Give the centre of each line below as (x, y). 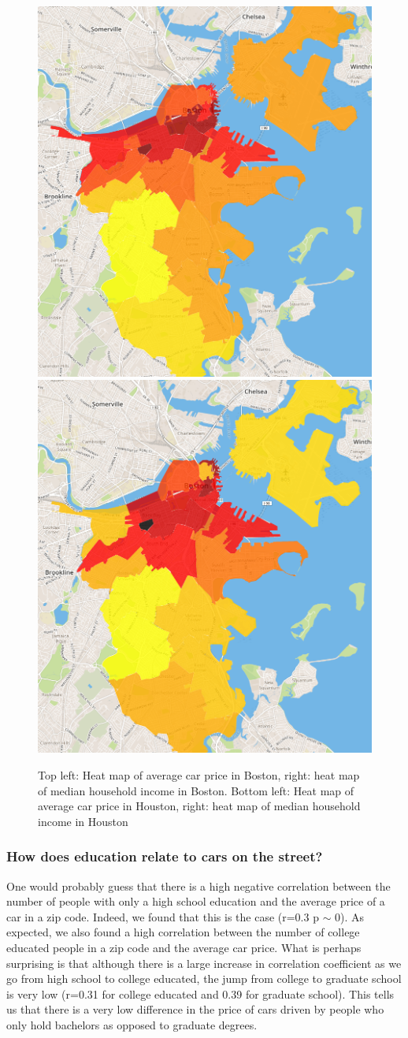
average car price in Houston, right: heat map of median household (199, 806)
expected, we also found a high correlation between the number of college (183, 932)
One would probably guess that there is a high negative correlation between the (198, 885)
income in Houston (83, 821)
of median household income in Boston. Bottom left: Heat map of (196, 790)
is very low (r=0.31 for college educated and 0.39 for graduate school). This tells (200, 993)
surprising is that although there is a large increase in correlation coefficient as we (204, 963)
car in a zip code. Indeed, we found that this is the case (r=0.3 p (163, 916)
